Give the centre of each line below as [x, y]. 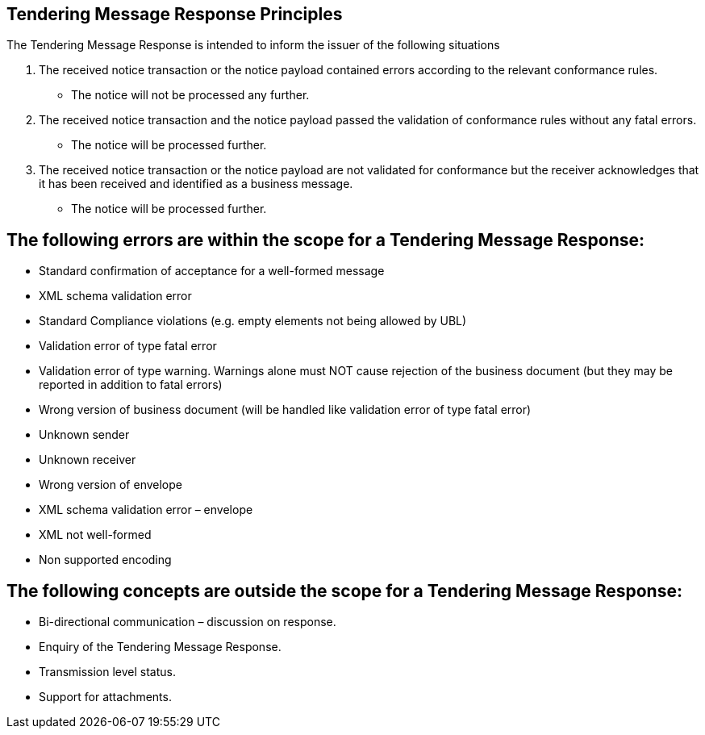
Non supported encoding [105, 560]
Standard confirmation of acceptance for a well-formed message [212, 271]
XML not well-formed [95, 535]
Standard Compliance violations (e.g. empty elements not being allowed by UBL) [253, 321]
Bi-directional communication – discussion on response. [188, 622]
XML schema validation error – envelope [146, 510]
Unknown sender [84, 435]
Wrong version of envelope [111, 485]
